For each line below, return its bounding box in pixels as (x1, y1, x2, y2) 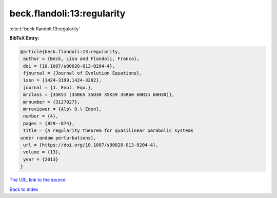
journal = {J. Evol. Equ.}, (23, 85, 94, 90)
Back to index (9, 186, 38, 192)
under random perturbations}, (20, 135, 96, 141)
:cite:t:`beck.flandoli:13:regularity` (9, 26, 81, 32)
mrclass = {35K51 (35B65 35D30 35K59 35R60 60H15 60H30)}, (23, 92, 175, 97)
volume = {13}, (23, 149, 62, 155)
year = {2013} (23, 156, 58, 162)
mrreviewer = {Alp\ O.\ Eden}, (23, 106, 102, 112)
